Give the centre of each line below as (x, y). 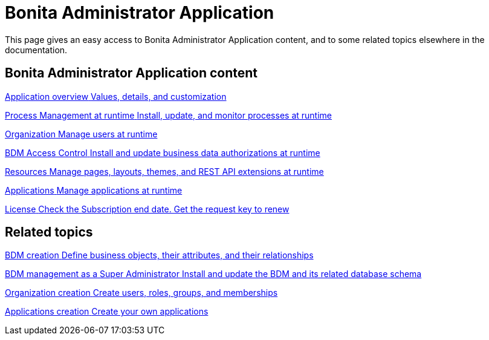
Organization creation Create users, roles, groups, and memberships (141, 293)
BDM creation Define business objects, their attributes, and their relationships (159, 255)
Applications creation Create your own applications (107, 312)
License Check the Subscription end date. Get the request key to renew (147, 209)
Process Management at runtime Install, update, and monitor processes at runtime (168, 115)
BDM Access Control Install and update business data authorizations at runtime (163, 152)
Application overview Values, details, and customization (116, 96)
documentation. (36, 50)
